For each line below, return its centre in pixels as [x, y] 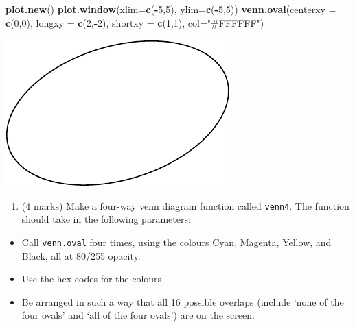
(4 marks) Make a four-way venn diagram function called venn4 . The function [185, 205]
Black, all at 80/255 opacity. [81, 255]
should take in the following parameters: [106, 219]
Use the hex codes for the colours [92, 279]
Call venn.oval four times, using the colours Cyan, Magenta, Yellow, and [176, 242]
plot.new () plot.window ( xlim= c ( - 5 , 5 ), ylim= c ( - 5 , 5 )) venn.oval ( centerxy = [171, 9]
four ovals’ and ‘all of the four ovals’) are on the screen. [138, 315]
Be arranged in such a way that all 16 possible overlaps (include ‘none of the [183, 301]
